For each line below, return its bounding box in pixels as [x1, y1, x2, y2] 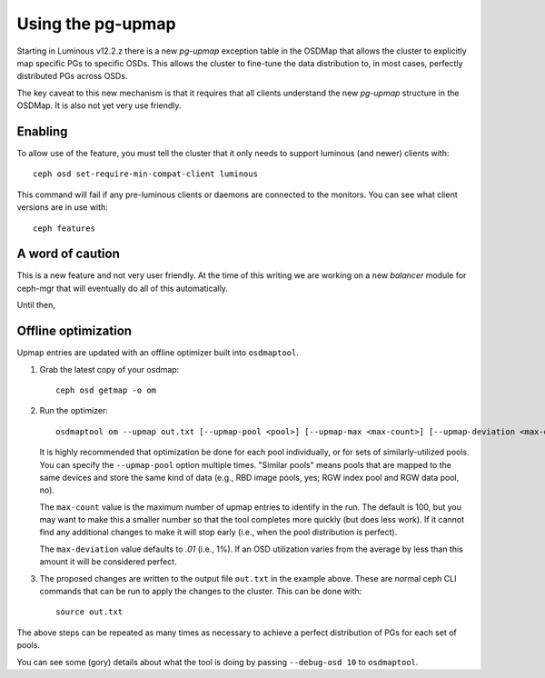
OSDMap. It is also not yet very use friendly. [16, 100, 182, 111]
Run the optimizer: [39, 405, 109, 416]
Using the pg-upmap [16, 14, 176, 34]
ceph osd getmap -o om [55, 384, 157, 395]
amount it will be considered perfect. [39, 556, 177, 567]
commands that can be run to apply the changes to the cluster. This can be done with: [39, 586, 362, 597]
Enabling [16, 124, 68, 139]
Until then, [16, 300, 56, 311]
